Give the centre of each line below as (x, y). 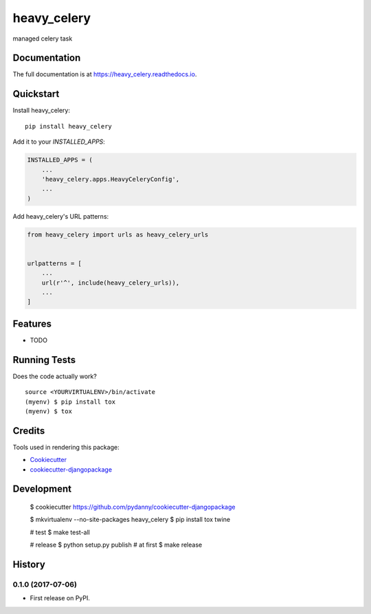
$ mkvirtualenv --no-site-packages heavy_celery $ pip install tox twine (130, 520)
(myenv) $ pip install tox (70, 402)
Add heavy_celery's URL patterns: (61, 216)
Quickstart (36, 94)
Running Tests (44, 360)
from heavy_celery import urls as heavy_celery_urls (118, 234)
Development (42, 489)
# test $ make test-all (60, 532)
